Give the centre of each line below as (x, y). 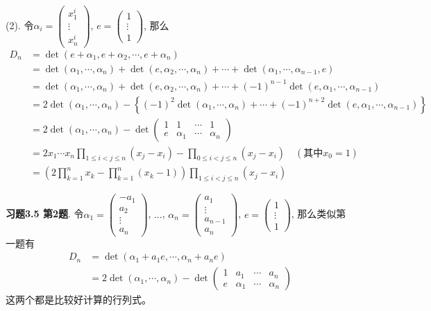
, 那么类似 (314, 213)
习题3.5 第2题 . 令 (45, 213)
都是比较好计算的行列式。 (93, 300)
